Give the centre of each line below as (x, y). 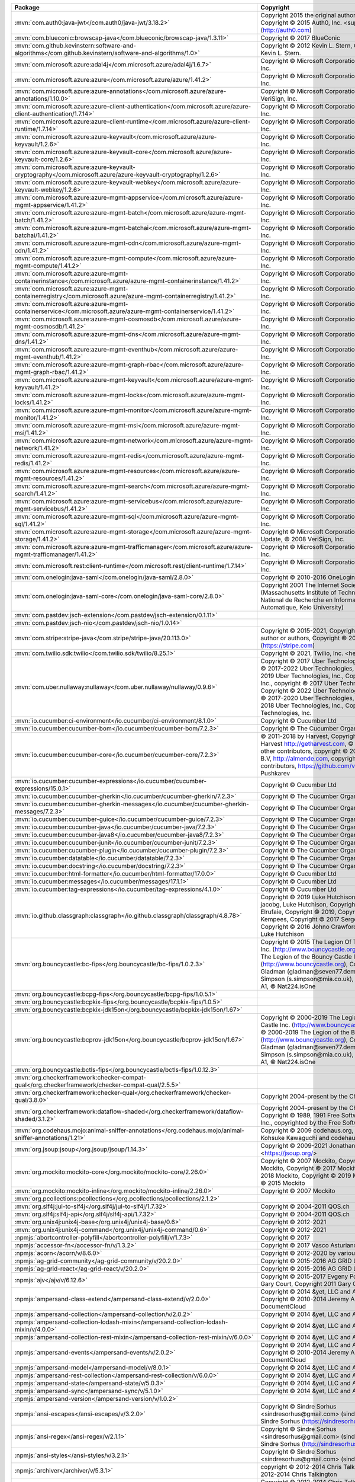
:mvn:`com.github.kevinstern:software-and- (75, 46)
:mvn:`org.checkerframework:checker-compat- (80, 1077)
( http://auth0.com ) (286, 30)
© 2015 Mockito (283, 1183)
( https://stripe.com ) (288, 645)
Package (27, 7)
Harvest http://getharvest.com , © (307, 744)
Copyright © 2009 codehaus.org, (307, 1130)
